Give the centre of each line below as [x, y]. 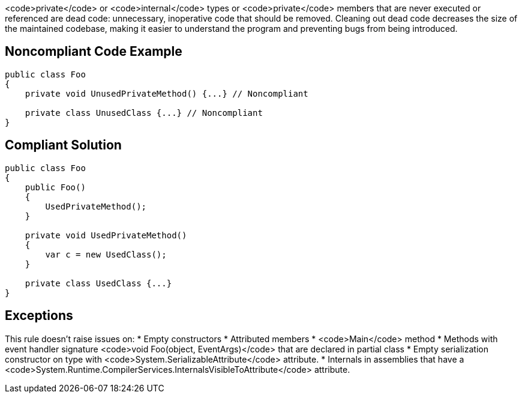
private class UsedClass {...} [98, 283]
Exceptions [39, 316]
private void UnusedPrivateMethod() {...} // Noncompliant [166, 93]
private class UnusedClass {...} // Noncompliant [144, 113]
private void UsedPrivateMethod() [106, 235]
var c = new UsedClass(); [106, 254]
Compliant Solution [63, 145]
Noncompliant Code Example [94, 52]
